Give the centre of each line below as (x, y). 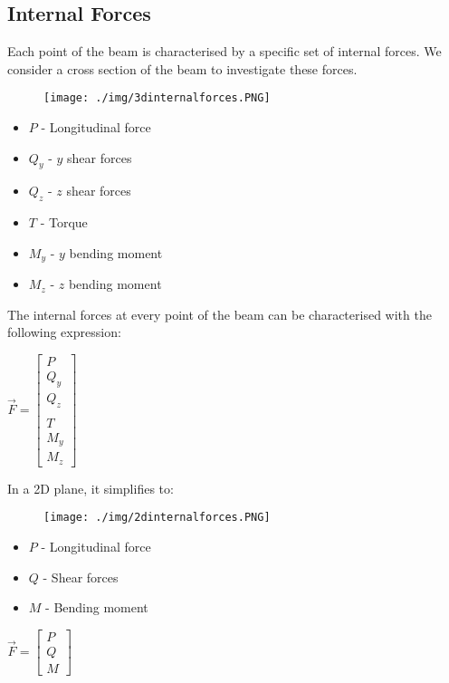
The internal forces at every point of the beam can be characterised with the (220, 314)
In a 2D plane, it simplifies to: (91, 488)
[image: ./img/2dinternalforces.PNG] (157, 518)
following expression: (64, 332)
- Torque (64, 222)
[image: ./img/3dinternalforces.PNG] (157, 98)
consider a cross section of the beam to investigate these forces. (182, 68)
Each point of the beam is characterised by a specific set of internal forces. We (224, 51)
